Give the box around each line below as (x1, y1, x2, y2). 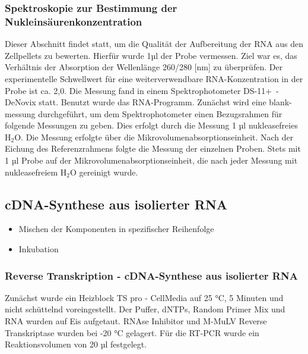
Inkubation (18, 243, 59, 255)
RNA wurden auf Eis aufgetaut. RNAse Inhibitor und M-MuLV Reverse (5, 315, 267, 327)
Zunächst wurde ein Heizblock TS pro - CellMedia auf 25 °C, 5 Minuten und (5, 291, 284, 303)
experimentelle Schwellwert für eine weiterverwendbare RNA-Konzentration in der (5, 72, 303, 84)
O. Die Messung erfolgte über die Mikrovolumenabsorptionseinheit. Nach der (14, 130, 294, 143)
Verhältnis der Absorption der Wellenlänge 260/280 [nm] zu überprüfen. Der (5, 61, 283, 73)
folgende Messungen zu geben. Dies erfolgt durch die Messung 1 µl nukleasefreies (5, 119, 298, 131)
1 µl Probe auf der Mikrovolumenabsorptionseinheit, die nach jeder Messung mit (5, 154, 298, 167)
